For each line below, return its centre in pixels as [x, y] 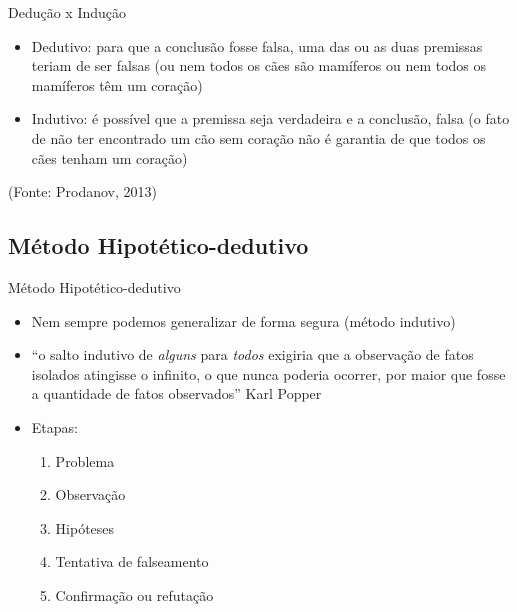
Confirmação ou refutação [134, 594]
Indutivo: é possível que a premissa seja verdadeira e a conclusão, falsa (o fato [270, 118]
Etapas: [54, 426]
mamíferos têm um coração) [117, 84]
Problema [85, 460]
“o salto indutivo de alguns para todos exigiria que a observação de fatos [252, 354]
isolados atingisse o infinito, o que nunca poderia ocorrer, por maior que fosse [268, 373]
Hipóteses [85, 527]
